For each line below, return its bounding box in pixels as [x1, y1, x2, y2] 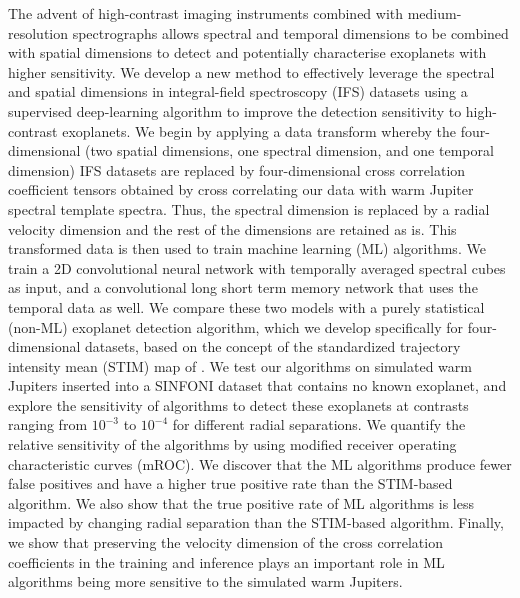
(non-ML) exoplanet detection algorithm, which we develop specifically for [8, 316, 463, 337]
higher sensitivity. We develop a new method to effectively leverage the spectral [8, 61, 495, 82]
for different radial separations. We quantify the [172, 414, 466, 435]
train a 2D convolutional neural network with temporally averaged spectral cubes [8, 257, 506, 278]
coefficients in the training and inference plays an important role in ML [8, 551, 445, 572]
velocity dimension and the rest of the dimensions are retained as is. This [8, 218, 457, 239]
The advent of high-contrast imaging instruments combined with [8, 3, 404, 23]
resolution [8, 22, 69, 43]
